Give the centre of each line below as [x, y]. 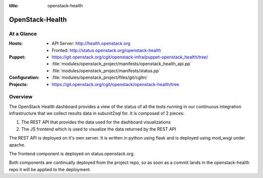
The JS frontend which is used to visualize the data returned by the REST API [99, 129]
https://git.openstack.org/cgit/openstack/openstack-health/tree [116, 84]
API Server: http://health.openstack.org [91, 43]
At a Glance [23, 34]
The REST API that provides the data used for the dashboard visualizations [96, 122]
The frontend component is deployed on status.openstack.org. [72, 154]
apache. [17, 145]
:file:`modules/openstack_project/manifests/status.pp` [106, 71]
